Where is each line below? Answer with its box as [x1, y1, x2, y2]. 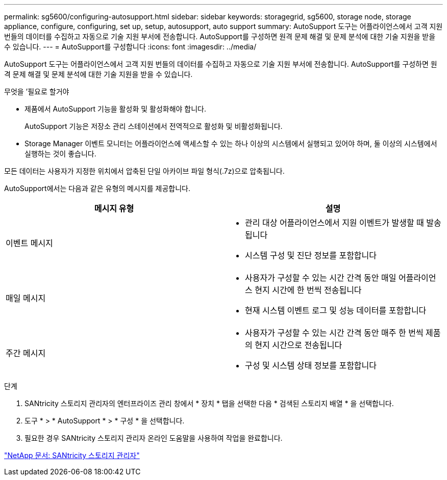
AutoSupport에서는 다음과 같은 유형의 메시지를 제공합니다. [4, 184, 190, 193]
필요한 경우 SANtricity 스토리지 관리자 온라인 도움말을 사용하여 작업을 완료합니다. [24, 434, 283, 442]
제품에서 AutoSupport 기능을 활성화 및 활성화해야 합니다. [24, 104, 207, 113]
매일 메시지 [6, 293, 46, 303]
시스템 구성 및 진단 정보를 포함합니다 [245, 250, 377, 260]
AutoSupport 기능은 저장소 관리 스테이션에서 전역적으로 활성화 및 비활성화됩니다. [24, 122, 283, 130]
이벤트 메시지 [6, 238, 53, 248]
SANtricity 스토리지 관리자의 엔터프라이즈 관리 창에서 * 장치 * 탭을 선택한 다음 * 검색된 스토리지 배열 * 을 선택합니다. [24, 399, 394, 408]
